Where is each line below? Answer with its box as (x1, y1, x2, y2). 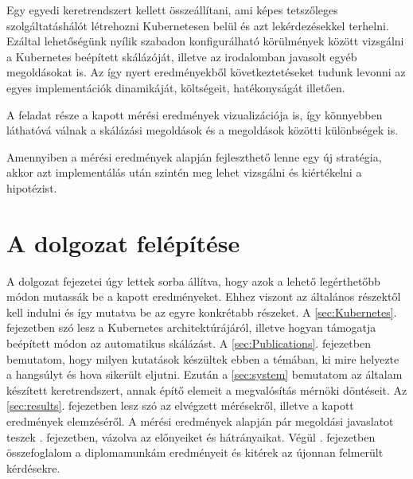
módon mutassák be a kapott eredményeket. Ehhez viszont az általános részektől (6, 288, 401, 305)
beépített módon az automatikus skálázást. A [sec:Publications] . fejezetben (6, 335, 371, 352)
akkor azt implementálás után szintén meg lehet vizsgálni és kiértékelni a (6, 164, 362, 181)
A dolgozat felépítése (6, 226, 240, 259)
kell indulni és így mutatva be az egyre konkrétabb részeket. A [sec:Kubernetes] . (6, 303, 397, 320)
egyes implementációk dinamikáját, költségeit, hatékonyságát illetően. (6, 79, 345, 95)
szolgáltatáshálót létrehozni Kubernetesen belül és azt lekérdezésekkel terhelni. (6, 17, 389, 33)
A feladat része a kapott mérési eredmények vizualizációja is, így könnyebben (6, 106, 383, 123)
